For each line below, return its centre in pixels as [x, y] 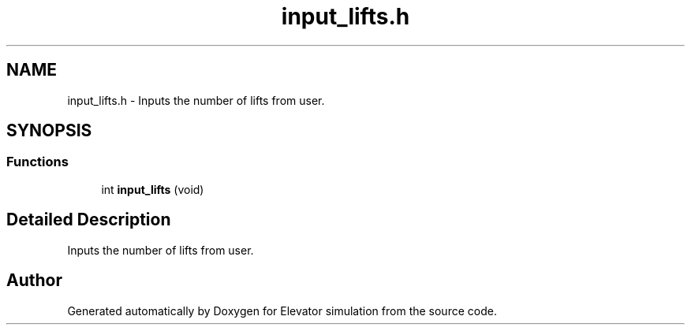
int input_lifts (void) [153, 189]
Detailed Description [89, 220]
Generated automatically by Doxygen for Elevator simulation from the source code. [282, 311]
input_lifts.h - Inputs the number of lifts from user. [196, 100]
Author [34, 281]
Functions [37, 162]
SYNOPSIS [49, 131]
